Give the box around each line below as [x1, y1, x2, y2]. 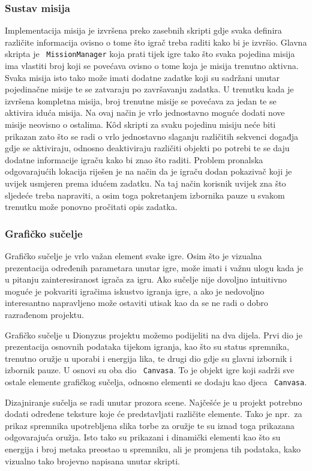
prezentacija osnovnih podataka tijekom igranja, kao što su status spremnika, [5, 340, 289, 353]
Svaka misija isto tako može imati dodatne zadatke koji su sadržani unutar [5, 71, 280, 83]
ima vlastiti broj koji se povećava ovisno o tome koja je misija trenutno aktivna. [5, 59, 299, 72]
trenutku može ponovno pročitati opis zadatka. [5, 200, 178, 213]
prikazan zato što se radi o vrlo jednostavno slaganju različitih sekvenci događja [5, 130, 299, 142]
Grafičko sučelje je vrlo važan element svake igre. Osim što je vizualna [5, 250, 262, 262]
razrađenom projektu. [5, 308, 84, 320]
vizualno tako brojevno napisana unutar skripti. [5, 454, 181, 467]
